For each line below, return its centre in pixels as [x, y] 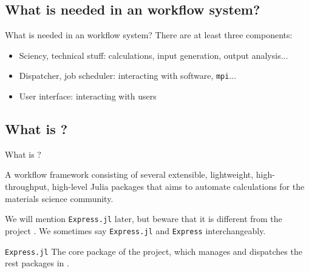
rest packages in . [37, 263]
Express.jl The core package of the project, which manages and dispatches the [154, 251]
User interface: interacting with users [88, 96]
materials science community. [59, 198]
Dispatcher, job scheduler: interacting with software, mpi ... [128, 76]
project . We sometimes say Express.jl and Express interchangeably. [135, 230]
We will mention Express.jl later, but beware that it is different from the [144, 219]
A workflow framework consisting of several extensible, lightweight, [129, 174]
